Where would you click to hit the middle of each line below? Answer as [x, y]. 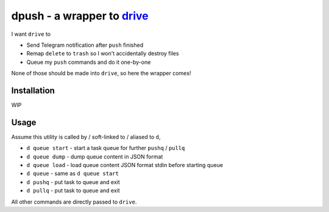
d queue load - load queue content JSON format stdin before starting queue [125, 165]
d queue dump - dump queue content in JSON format [95, 156]
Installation [33, 90]
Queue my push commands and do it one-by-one [89, 62]
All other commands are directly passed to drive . [74, 202]
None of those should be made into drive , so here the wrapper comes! [101, 74]
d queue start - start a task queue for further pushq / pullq [106, 148]
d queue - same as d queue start [73, 174]
